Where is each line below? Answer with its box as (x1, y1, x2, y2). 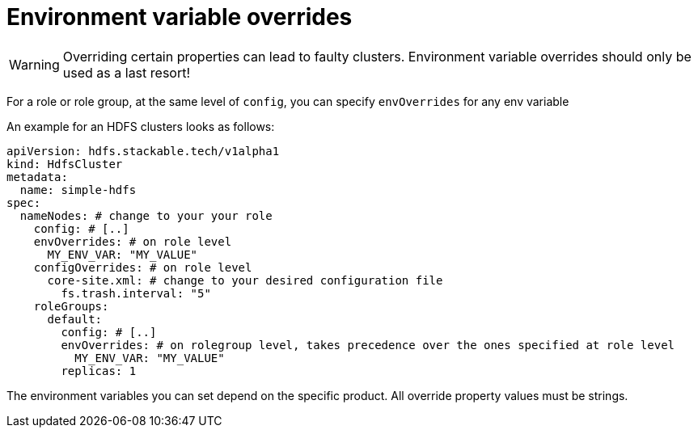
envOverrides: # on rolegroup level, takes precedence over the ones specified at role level (61, 338, 675, 352)
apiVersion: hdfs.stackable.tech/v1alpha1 (6, 144, 280, 158)
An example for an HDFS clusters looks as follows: (6, 119, 275, 133)
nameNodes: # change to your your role (19, 209, 273, 222)
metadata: (6, 170, 68, 183)
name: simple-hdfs (19, 183, 137, 196)
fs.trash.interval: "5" (61, 286, 211, 300)
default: (47, 312, 103, 326)
